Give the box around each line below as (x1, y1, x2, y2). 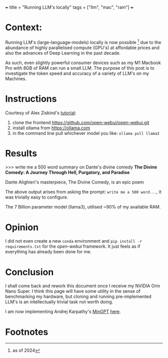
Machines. (5, 75, 27, 82)
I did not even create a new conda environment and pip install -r (5, 238, 142, 244)
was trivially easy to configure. (5, 194, 68, 200)
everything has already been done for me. (5, 249, 91, 255)
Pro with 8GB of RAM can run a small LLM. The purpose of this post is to (5, 65, 155, 71)
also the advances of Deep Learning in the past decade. (5, 50, 121, 56)
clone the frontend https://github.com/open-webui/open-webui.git (12, 119, 149, 125)
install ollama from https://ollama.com (12, 125, 90, 131)
